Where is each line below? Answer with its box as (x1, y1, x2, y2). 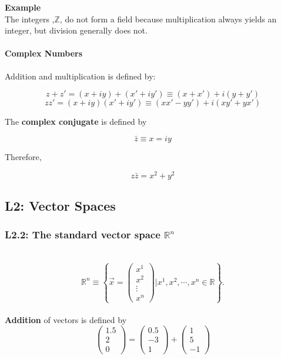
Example (5, 1, 41, 13)
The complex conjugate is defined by (5, 115, 147, 128)
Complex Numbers (5, 47, 83, 59)
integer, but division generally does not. (5, 24, 148, 36)
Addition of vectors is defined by (5, 313, 127, 325)
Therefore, (5, 150, 42, 162)
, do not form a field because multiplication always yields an (59, 12, 277, 25)
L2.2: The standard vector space (5, 227, 160, 242)
